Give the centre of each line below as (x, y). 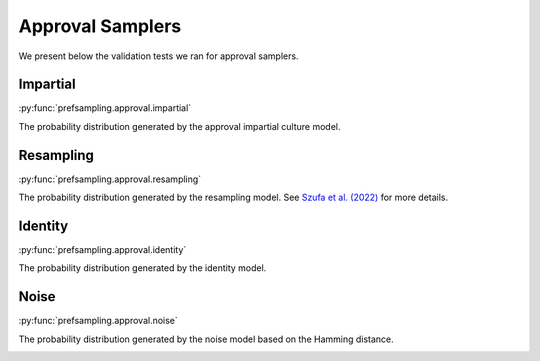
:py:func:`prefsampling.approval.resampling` (110, 179)
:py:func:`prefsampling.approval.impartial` (105, 108)
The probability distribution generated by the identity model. (142, 268)
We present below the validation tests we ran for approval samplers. (158, 56)
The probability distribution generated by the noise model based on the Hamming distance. (206, 339)
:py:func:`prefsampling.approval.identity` (102, 250)
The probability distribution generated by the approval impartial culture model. (179, 126)
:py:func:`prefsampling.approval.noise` (98, 321)
